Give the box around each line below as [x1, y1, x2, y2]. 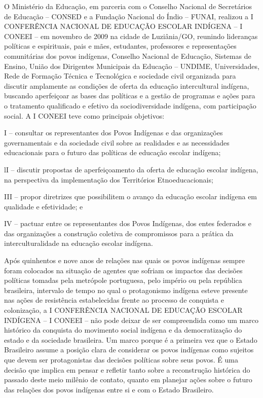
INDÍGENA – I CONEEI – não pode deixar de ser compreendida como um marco [4, 314, 258, 325]
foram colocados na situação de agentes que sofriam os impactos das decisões [4, 265, 243, 275]
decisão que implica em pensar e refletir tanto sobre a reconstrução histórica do [4, 364, 250, 375]
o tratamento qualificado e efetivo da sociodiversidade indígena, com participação [4, 100, 256, 111]
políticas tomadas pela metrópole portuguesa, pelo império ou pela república [4, 275, 242, 285]
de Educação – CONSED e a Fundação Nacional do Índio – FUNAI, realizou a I [4, 11, 253, 21]
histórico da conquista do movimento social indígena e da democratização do [4, 324, 242, 335]
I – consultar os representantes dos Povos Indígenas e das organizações [4, 127, 223, 138]
